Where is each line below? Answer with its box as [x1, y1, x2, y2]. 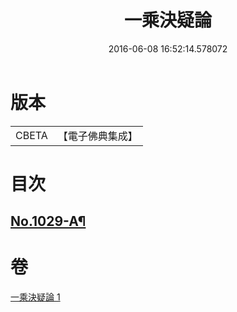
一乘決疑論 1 [10, 291, 61, 303]
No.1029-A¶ [10, 213, 87, 230]
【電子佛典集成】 [57, 129, 138, 143]
